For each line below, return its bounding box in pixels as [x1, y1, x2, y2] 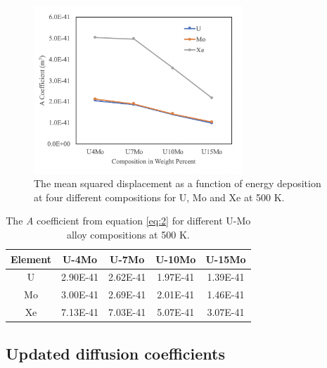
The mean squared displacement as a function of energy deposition [34, 176, 321, 191]
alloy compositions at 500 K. [66, 227, 190, 241]
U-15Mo [205, 251, 246, 266]
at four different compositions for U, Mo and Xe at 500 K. [34, 189, 285, 204]
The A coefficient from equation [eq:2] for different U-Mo [6, 213, 251, 228]
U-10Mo [155, 251, 196, 266]
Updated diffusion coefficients [6, 342, 225, 364]
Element [11, 251, 51, 266]
